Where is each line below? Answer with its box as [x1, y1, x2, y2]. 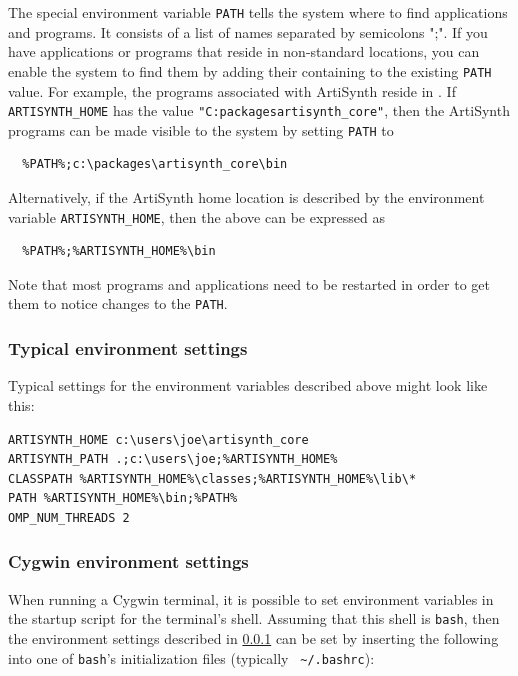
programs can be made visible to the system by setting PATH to [8, 119, 394, 140]
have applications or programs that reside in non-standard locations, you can [8, 41, 480, 62]
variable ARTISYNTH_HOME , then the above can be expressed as [8, 206, 386, 227]
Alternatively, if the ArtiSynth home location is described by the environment [8, 187, 485, 207]
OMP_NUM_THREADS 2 [8, 510, 130, 525]
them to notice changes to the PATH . [8, 293, 228, 314]
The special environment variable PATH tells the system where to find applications [8, 2, 508, 22]
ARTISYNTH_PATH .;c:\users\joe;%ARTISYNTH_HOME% [8, 452, 338, 467]
